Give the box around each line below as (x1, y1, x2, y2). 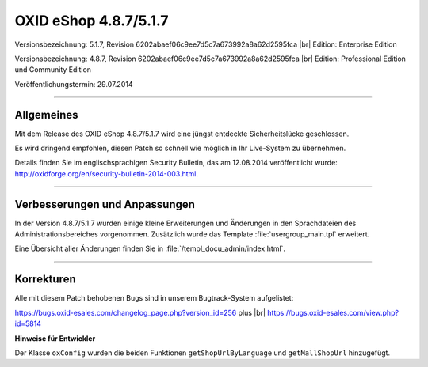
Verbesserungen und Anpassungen (14, 198, 196, 211)
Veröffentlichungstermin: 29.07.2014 (14, 79, 133, 89)
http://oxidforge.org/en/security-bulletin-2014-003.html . (14, 168, 198, 178)
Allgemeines (14, 108, 78, 122)
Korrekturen (14, 273, 76, 286)
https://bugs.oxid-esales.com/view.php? (266, 308, 399, 317)
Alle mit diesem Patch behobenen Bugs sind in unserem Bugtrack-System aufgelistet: (14, 293, 294, 303)
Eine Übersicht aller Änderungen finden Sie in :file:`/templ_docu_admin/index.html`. (14, 244, 285, 253)
